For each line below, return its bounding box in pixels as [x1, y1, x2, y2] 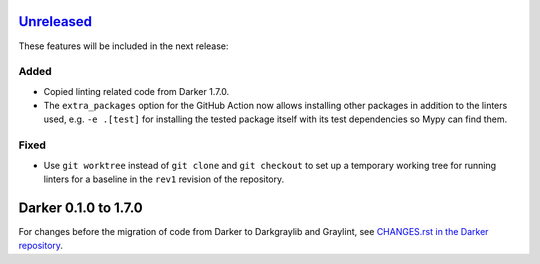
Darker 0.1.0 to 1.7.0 [18, 199, 144, 216]
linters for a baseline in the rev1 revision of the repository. [43, 173, 285, 185]
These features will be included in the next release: [18, 40, 229, 52]
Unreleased [18, 13, 93, 30]
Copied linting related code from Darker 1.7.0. [43, 85, 230, 97]
